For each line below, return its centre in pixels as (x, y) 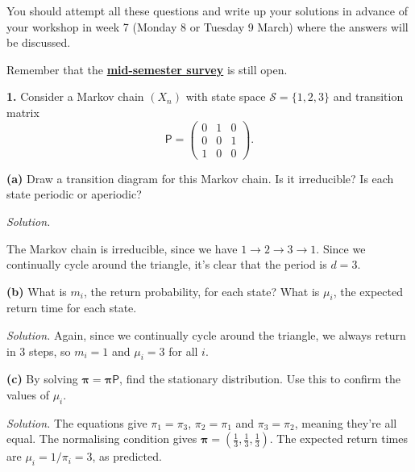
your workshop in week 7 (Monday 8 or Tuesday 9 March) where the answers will (207, 26)
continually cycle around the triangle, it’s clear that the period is (167, 264)
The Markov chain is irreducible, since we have (122, 248)
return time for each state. (72, 308)
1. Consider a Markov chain (75, 96)
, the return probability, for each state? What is (201, 291)
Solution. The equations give (77, 422)
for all (183, 351)
